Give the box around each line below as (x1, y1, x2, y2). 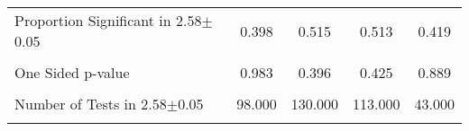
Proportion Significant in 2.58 (14, 10, 202, 31)
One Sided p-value (14, 62, 130, 83)
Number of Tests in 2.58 (14, 93, 167, 114)
